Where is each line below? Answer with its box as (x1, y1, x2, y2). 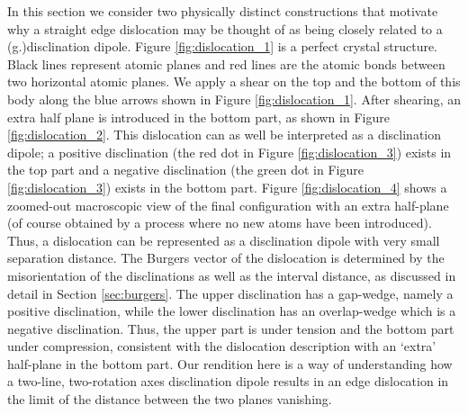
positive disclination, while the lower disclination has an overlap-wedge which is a (7, 301, 456, 320)
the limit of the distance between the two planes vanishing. (7, 390, 332, 409)
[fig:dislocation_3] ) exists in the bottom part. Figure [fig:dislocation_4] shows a (7, 177, 447, 196)
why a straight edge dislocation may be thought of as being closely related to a (7, 19, 443, 38)
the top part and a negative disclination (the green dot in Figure (7, 160, 364, 179)
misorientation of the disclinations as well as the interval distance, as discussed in (7, 265, 456, 284)
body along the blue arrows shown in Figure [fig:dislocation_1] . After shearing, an (7, 89, 461, 108)
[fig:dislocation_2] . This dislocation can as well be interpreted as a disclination (7, 125, 442, 144)
